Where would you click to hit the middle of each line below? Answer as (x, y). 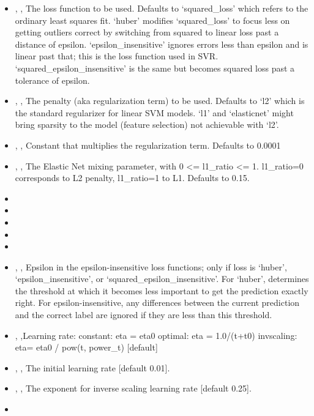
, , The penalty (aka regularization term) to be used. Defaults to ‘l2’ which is (160, 101)
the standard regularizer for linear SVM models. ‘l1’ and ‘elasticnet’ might (154, 112)
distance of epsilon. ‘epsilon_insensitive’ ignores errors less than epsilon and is (162, 44)
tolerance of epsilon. (52, 80)
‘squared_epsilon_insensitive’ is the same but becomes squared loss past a (155, 68)
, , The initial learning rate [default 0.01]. (92, 367)
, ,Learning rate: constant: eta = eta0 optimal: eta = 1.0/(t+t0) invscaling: (156, 335)
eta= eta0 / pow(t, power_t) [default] (86, 347)
